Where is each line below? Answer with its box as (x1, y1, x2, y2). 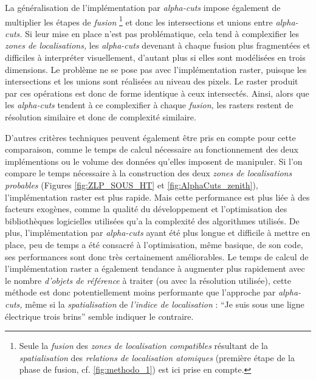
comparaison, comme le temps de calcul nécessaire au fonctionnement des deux (5, 143, 298, 156)
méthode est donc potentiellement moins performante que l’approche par (5, 286, 276, 299)
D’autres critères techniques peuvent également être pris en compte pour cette (5, 131, 296, 143)
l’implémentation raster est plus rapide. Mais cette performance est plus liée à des (5, 190, 310, 203)
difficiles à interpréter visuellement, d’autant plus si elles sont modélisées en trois (5, 51, 306, 64)
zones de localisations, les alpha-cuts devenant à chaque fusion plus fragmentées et (5, 39, 311, 52)
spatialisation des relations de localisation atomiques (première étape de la (19, 351, 295, 364)
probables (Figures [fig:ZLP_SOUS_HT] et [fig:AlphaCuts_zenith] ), (5, 178, 258, 191)
